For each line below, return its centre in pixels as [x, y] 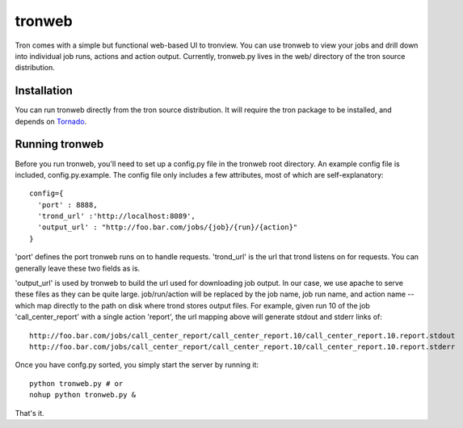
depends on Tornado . [51, 121]
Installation [44, 91]
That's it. [29, 413]
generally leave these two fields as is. [78, 268]
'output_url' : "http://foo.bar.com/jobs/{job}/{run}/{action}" [168, 227]
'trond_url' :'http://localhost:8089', [116, 216]
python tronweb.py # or [76, 383]
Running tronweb [59, 144]
